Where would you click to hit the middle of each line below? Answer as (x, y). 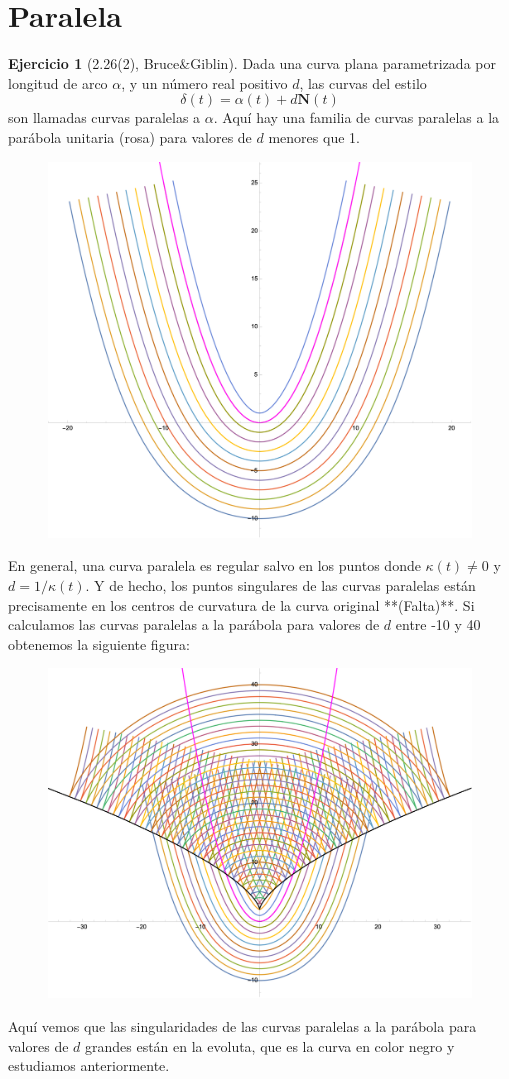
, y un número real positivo (204, 82)
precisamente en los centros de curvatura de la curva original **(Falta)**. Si (241, 604)
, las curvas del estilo (363, 82)
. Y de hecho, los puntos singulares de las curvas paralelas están (280, 585)
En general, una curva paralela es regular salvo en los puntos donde (214, 565)
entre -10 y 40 (438, 624)
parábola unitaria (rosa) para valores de (130, 136)
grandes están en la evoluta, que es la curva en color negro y (269, 1045)
